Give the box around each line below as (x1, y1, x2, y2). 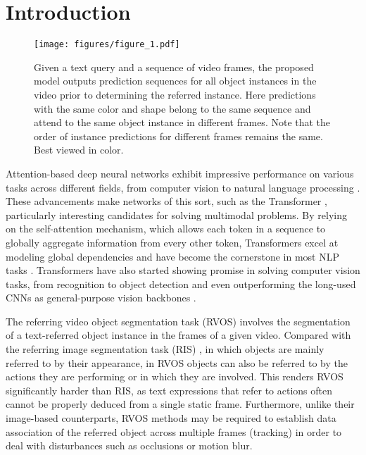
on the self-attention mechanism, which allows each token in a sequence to (6, 221, 326, 236)
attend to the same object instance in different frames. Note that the (34, 115, 331, 130)
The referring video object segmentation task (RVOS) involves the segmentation (6, 313, 351, 328)
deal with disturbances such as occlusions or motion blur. (6, 438, 253, 453)
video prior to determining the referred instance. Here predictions (34, 87, 316, 101)
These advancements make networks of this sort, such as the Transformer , (6, 194, 327, 208)
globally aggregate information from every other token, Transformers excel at (6, 235, 339, 249)
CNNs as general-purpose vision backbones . (6, 290, 196, 305)
